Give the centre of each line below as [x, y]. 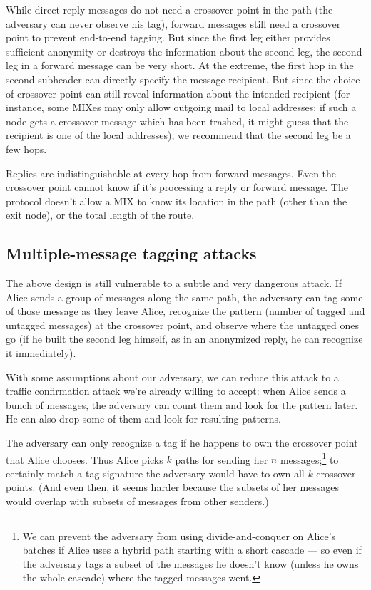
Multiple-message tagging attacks [131, 253]
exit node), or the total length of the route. [100, 215]
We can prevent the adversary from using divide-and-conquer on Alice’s [179, 535]
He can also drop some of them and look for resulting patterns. [143, 419]
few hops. [26, 149]
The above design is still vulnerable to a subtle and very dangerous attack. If [174, 283]
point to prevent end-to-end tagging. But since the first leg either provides [168, 37]
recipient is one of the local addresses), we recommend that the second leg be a [178, 135]
